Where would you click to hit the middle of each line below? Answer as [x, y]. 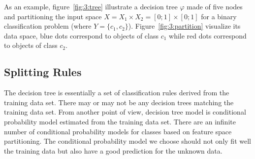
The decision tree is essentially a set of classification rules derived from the [117, 93]
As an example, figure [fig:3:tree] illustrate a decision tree [91, 6]
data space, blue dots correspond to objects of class [81, 35]
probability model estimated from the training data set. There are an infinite [120, 121]
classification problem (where [48, 26]
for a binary [219, 16]
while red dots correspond [208, 35]
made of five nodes [215, 6]
